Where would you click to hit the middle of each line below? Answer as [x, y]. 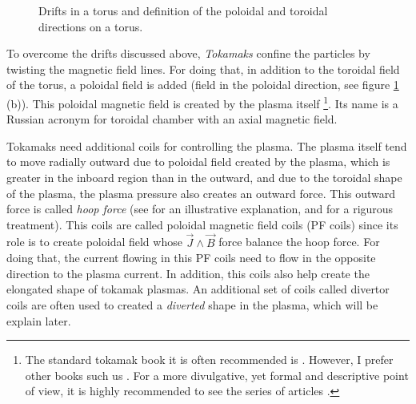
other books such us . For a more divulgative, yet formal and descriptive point [217, 375]
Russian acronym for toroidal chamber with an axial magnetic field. [172, 119]
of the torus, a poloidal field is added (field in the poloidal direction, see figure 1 [203, 85]
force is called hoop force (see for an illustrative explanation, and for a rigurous [200, 209]
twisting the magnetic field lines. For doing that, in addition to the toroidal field [203, 69]
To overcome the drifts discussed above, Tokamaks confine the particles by [188, 53]
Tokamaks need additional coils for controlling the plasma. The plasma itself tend [207, 145]
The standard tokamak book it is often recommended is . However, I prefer [209, 360]
